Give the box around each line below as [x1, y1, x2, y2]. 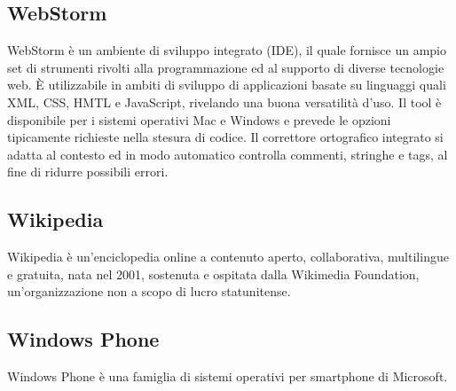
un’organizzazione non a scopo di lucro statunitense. [7, 282, 291, 301]
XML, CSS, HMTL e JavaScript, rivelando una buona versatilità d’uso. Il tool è [7, 92, 442, 111]
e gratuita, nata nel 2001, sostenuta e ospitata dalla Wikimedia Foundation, [7, 264, 420, 283]
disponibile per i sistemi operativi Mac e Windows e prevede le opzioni [7, 110, 391, 129]
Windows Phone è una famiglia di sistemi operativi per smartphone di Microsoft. [7, 367, 448, 386]
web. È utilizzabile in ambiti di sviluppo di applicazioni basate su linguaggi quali [7, 75, 446, 94]
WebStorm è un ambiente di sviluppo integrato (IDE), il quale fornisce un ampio [7, 41, 446, 59]
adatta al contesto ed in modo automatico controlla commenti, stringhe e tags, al [7, 145, 448, 163]
